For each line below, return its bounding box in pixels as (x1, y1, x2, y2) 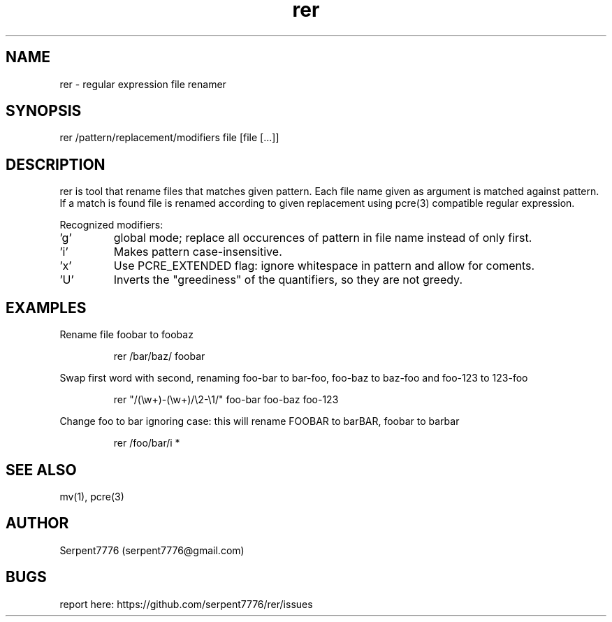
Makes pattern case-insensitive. (113, 245, 282, 259)
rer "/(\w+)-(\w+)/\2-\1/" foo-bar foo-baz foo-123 (113, 393, 339, 406)
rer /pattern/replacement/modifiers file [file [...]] (59, 131, 279, 144)
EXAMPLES (6, 298, 87, 317)
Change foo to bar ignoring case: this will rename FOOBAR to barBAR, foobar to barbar (59, 415, 460, 428)
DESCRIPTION (6, 155, 105, 173)
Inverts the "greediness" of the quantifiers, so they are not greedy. (113, 273, 463, 287)
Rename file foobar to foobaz (59, 328, 194, 341)
